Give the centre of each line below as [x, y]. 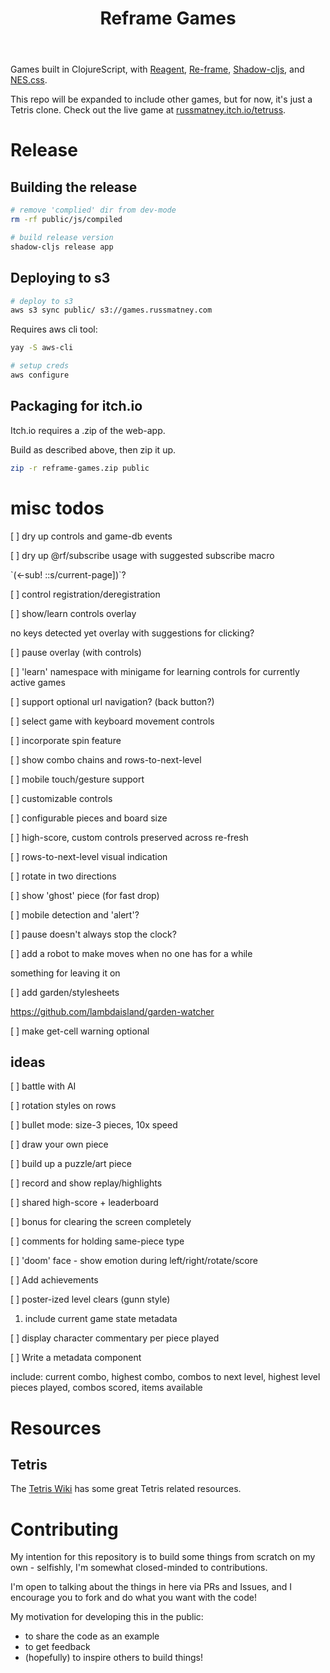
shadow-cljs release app [62, 247]
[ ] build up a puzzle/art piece [71, 1164]
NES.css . [29, 80]
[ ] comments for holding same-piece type [97, 1241]
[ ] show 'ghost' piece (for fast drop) [85, 895]
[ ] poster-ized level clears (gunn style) [90, 1299]
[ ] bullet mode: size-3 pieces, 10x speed [94, 1125]
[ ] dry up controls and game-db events [91, 536]
